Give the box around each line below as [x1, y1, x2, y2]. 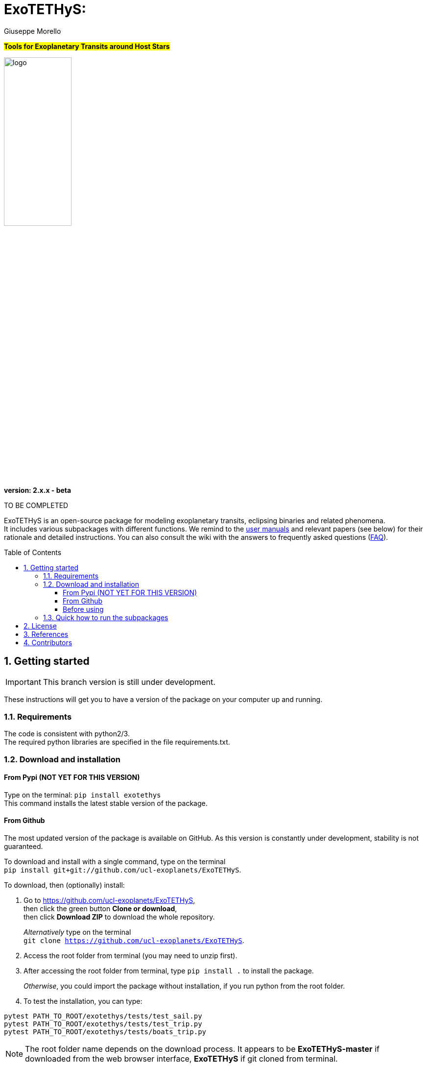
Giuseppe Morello [4, 26, 61, 35]
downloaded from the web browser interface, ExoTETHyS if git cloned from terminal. [25, 1053, 338, 1064]
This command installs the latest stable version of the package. [4, 799, 208, 807]
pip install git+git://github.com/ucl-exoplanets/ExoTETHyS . [4, 865, 241, 874]
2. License [24, 621, 57, 630]
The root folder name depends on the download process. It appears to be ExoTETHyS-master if [25, 1043, 380, 1054]
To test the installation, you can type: [24, 996, 142, 1005]
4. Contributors [24, 638, 72, 647]
